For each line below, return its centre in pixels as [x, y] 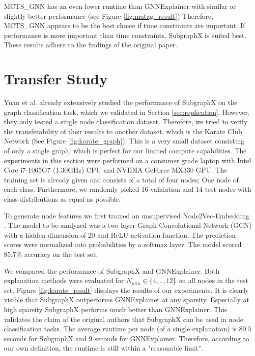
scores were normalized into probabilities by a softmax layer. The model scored [123, 244]
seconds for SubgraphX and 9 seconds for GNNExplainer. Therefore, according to [127, 338]
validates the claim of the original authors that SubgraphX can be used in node [124, 319]
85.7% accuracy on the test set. [51, 254]
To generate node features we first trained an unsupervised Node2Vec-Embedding [127, 215]
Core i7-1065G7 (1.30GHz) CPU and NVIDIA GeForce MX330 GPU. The [116, 170]
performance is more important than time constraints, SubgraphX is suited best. [125, 35]
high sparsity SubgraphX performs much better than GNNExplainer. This [115, 309]
